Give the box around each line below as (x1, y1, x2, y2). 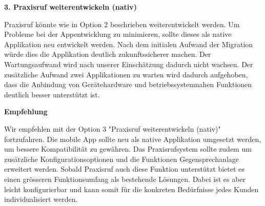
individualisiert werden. (4, 194, 78, 204)
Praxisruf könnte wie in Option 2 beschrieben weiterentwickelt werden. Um (4, 18, 240, 29)
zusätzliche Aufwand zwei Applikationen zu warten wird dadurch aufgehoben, (4, 69, 248, 79)
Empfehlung (4, 106, 48, 117)
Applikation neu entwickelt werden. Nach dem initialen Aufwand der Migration (4, 38, 253, 49)
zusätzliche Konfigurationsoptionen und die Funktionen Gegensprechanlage (4, 153, 239, 164)
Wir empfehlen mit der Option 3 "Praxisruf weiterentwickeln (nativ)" (4, 123, 221, 134)
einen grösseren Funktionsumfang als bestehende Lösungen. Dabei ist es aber (4, 173, 246, 184)
